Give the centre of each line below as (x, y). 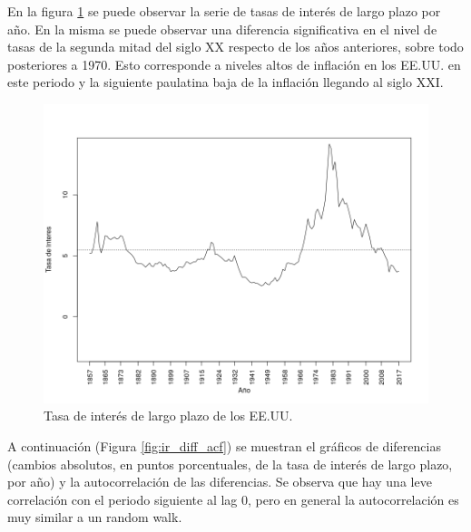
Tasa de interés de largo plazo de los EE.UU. (168, 416)
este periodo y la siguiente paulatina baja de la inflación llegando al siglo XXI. (226, 82)
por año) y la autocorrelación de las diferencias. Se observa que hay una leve (220, 482)
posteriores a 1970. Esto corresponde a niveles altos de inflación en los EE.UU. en (234, 64)
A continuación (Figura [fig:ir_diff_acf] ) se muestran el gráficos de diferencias (224, 445)
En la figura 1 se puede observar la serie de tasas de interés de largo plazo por (224, 11)
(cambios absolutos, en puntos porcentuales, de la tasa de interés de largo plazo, (230, 464)
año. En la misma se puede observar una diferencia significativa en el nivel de (222, 29)
